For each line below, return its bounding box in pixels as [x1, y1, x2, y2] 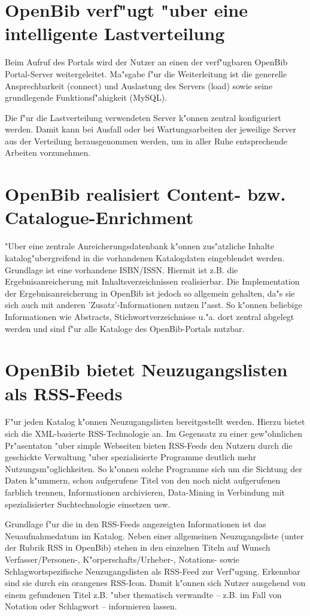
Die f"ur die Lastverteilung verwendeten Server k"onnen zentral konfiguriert [5, 111, 281, 123]
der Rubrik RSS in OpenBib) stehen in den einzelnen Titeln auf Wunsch [5, 541, 271, 554]
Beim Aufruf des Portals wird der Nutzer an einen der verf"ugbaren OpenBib [5, 56, 288, 68]
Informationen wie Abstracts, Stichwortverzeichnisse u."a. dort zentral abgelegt [5, 310, 294, 322]
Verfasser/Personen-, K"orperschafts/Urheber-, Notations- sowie [5, 552, 239, 565]
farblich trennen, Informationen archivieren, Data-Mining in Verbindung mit [5, 486, 285, 498]
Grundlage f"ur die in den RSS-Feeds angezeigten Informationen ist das [5, 518, 266, 530]
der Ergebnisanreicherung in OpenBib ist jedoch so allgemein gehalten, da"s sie [5, 286, 295, 299]
